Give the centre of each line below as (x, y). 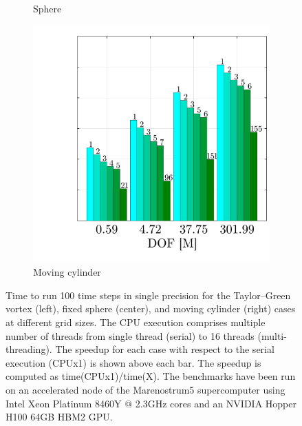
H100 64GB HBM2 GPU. (59, 417)
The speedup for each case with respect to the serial (165, 349)
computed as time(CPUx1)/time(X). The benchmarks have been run (151, 376)
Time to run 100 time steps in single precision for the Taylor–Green (148, 295)
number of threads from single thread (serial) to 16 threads (130, 335)
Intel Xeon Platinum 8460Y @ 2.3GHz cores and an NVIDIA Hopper (151, 403)
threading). (29, 349)
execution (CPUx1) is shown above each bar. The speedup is (133, 362)
